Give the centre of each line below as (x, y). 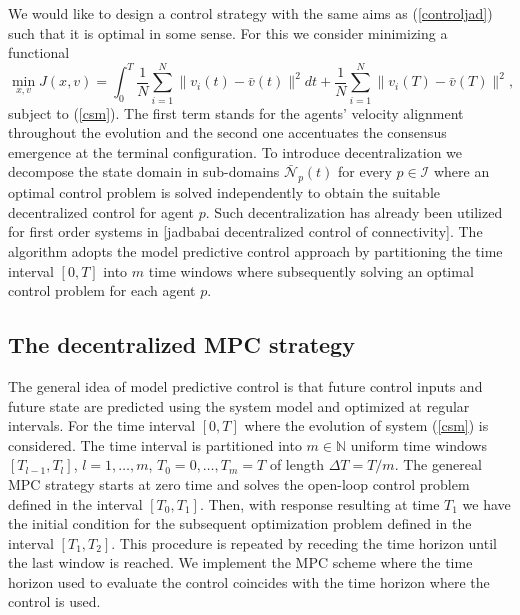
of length (296, 464)
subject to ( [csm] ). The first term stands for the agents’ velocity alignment (236, 112)
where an (461, 171)
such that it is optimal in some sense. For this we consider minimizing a (228, 32)
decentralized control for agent (101, 211)
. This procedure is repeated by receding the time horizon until (304, 542)
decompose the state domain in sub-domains (144, 171)
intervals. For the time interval (102, 425)
